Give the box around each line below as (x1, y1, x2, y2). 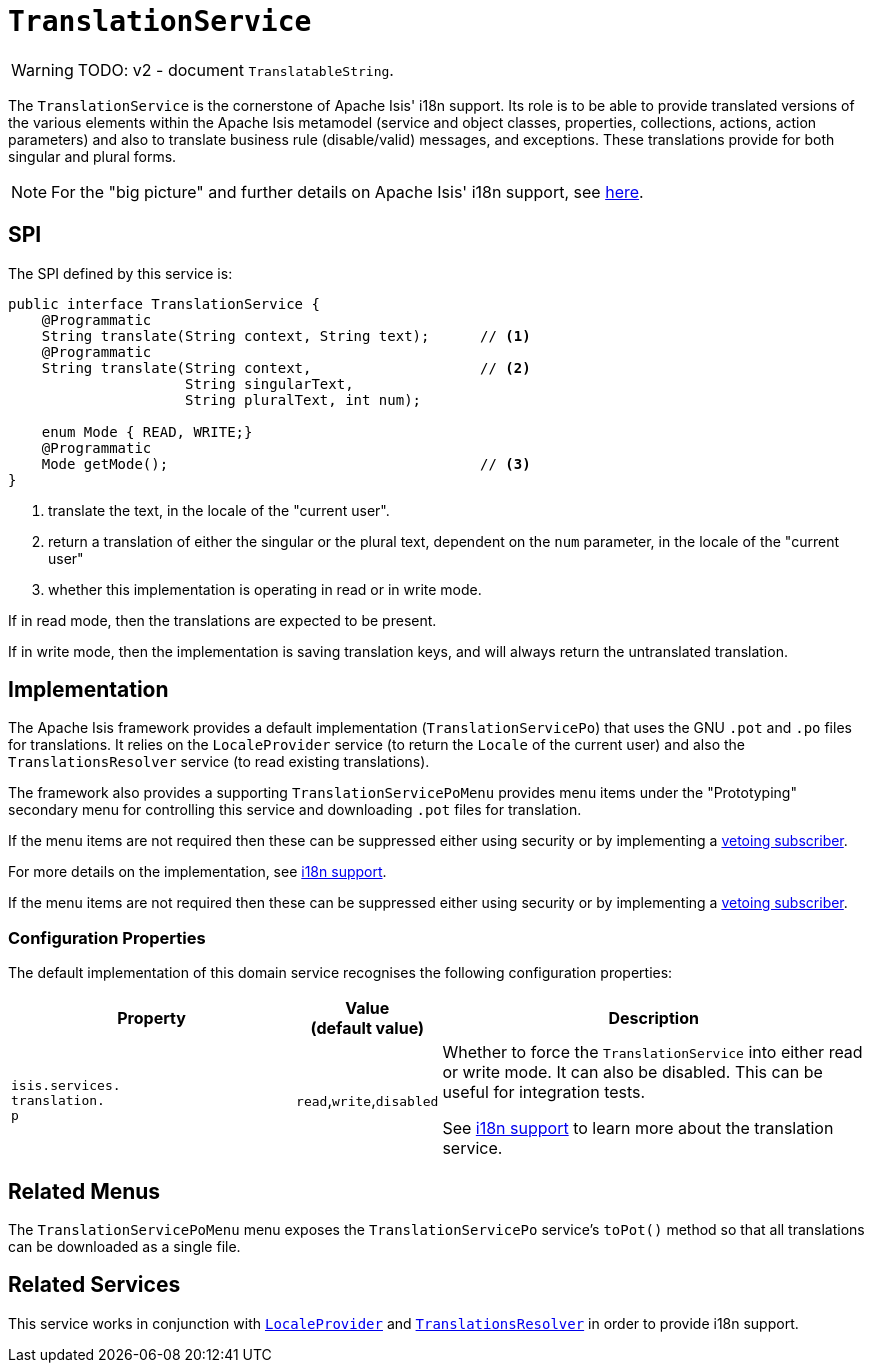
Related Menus (8, 1178, 161, 1204)
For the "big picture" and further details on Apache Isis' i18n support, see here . (51, 181, 644, 202)
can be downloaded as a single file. (8, 1238, 241, 1256)
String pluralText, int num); (185, 391, 422, 408)
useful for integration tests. (442, 1082, 646, 1103)
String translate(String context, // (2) (41, 359, 531, 376)
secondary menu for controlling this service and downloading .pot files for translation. (8, 801, 582, 819)
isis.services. (11, 1077, 121, 1093)
